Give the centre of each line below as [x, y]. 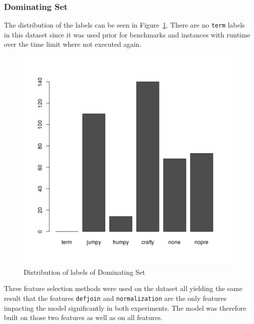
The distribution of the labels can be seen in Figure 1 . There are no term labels [125, 25]
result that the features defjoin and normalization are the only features [115, 298]
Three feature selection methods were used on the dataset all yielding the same [123, 288]
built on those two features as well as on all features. [83, 317]
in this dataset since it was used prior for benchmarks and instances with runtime [127, 34]
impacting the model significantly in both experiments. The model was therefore [125, 308]
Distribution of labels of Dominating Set [84, 272]
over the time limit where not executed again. [73, 44]
